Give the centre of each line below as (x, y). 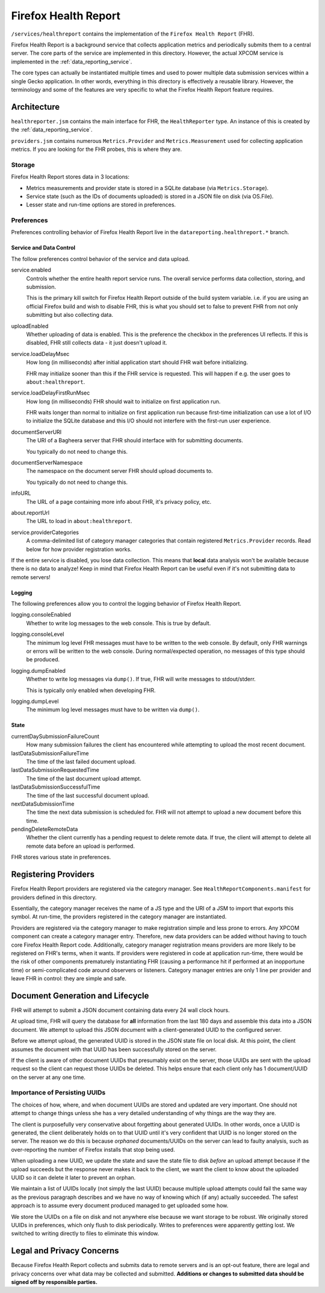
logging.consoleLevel (38, 634)
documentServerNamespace (47, 463)
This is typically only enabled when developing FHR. (91, 690)
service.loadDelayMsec (40, 354)
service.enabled (31, 270)
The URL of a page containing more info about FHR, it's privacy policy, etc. (119, 501)
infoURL (21, 493)
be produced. (43, 659)
